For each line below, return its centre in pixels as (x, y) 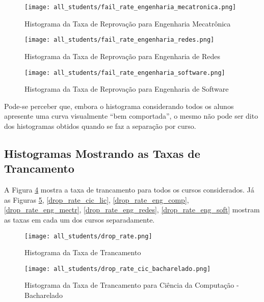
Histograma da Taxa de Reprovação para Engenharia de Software (127, 89)
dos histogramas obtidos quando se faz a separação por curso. (100, 126)
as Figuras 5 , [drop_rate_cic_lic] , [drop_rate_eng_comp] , (97, 199)
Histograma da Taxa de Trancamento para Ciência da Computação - (132, 285)
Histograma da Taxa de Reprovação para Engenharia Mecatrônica (128, 23)
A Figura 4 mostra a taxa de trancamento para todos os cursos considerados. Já (129, 190)
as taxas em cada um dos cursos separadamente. (80, 219)
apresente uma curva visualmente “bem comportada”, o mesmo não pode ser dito (131, 116)
